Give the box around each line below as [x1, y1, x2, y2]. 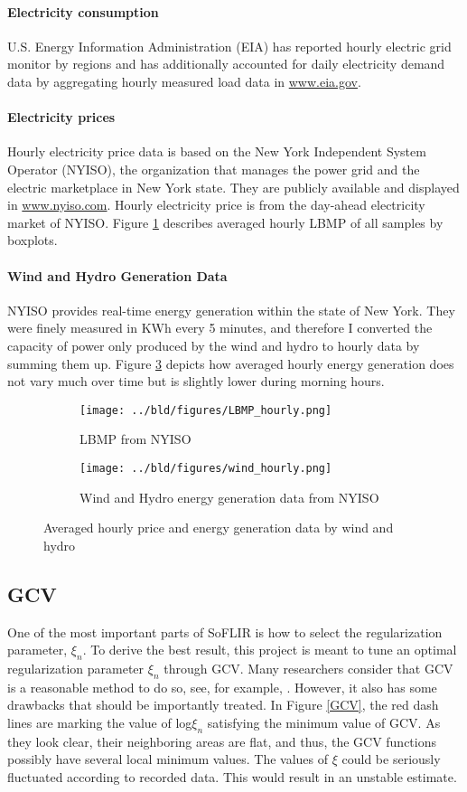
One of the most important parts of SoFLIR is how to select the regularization [7, 622, 443, 641]
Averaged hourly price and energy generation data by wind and [43, 518, 394, 537]
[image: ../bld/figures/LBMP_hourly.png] [79, 403, 332, 417]
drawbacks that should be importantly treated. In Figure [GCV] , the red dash [7, 695, 439, 714]
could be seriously [341, 750, 441, 768]
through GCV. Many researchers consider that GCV [163, 658, 453, 677]
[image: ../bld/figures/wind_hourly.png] [79, 461, 332, 475]
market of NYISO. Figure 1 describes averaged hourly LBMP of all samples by [7, 212, 444, 231]
